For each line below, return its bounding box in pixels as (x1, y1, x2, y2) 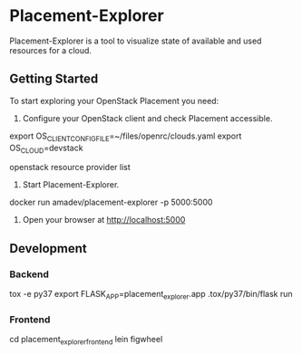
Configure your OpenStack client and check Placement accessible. (22, 112, 273, 123)
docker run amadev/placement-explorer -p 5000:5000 (9, 196, 213, 208)
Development (9, 241, 88, 256)
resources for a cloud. (9, 44, 93, 55)
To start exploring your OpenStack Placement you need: (9, 95, 219, 106)
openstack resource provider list (9, 162, 132, 173)
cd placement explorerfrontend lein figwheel (9, 334, 163, 347)
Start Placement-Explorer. (22, 179, 120, 190)
